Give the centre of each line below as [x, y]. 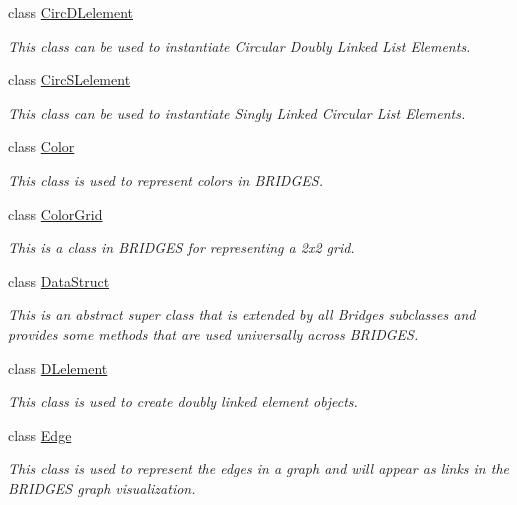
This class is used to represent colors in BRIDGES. [165, 179]
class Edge [40, 434]
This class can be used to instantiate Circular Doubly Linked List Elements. [239, 45]
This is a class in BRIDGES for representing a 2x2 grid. [181, 247]
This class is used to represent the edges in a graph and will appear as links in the [258, 468]
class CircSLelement [69, 79]
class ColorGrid [55, 213]
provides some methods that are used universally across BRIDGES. [213, 333]
